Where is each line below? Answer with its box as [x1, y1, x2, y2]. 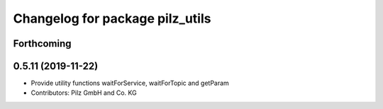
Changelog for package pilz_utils [13, 11, 211, 26]
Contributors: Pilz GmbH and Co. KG [30, 88, 138, 97]
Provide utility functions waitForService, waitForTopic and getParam [30, 79, 230, 88]
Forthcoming [13, 38, 72, 50]
